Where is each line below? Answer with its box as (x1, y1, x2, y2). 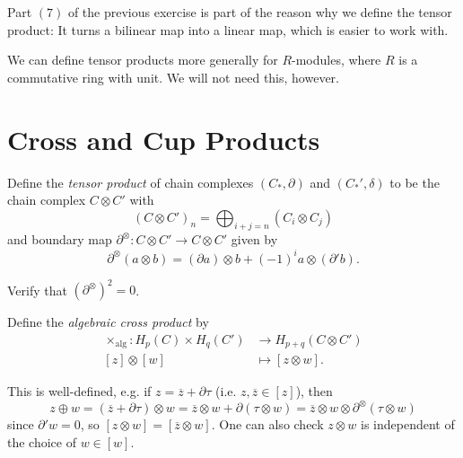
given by (231, 230, 278, 249)
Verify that (7, 280, 67, 299)
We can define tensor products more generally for (7, 50, 278, 69)
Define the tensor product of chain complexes (7, 172, 254, 191)
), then (295, 382, 333, 401)
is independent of (361, 415, 455, 434)
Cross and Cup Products (7, 120, 320, 157)
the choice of (7, 432, 76, 451)
